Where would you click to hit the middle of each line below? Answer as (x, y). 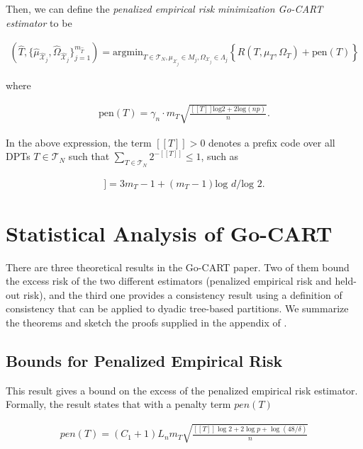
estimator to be (39, 22)
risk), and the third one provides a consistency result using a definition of (183, 294)
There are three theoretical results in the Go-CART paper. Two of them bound (178, 267)
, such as (220, 156)
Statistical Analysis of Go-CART (169, 233)
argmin (128, 53)
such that (89, 156)
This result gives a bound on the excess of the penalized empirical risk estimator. (182, 390)
